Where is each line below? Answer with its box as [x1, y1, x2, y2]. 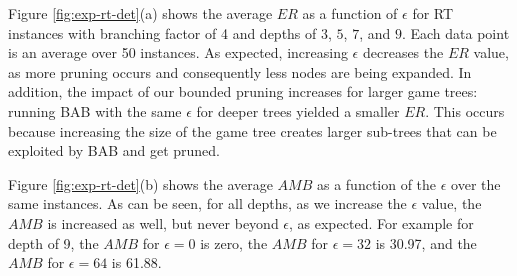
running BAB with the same [8, 100, 182, 121]
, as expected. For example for [289, 212, 474, 233]
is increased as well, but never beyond [47, 212, 279, 233]
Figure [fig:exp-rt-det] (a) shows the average [8, 3, 273, 23]
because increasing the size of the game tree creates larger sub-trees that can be [8, 120, 497, 141]
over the [451, 173, 501, 194]
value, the [421, 193, 482, 214]
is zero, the [200, 232, 268, 253]
